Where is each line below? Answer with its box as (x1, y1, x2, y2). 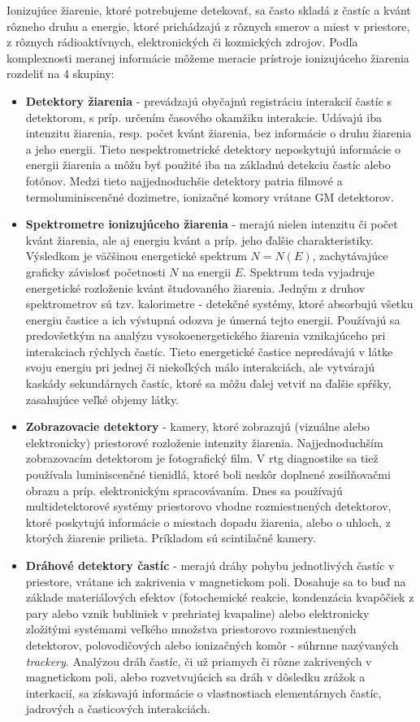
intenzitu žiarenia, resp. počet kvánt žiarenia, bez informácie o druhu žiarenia (25, 124, 412, 141)
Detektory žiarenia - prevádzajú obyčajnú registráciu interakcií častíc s (25, 92, 392, 109)
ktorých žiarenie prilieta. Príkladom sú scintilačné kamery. (25, 529, 316, 546)
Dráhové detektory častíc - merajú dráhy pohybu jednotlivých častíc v (25, 557, 395, 573)
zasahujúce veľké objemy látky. (25, 390, 180, 407)
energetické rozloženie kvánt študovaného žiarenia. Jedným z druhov (25, 279, 366, 296)
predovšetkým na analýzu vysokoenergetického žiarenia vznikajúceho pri (25, 327, 386, 344)
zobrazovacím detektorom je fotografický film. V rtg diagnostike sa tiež (25, 450, 379, 467)
